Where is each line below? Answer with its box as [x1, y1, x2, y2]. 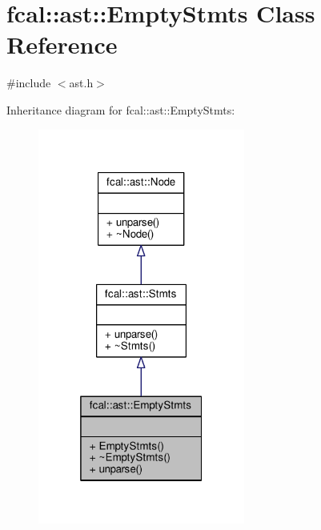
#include [6, 74, 51, 91]
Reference [6, 28, 118, 61]
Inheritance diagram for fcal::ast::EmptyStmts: [6, 101, 235, 118]
